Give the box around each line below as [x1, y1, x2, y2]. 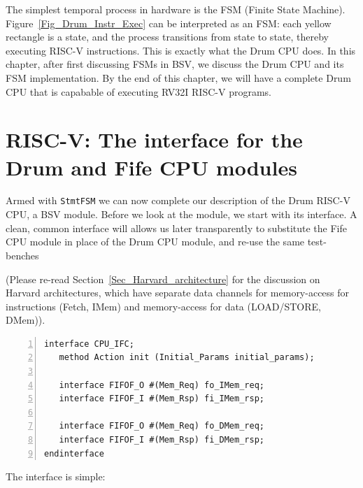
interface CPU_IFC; [44, 338, 134, 349]
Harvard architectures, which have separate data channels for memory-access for [6, 285, 350, 300]
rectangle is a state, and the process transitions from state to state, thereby [6, 29, 329, 44]
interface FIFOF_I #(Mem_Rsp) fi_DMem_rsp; [59, 435, 264, 445]
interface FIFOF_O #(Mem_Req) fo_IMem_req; [59, 380, 264, 390]
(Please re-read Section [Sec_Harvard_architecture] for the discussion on [6, 271, 320, 286]
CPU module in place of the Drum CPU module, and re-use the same [6, 234, 305, 249]
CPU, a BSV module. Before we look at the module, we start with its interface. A [6, 207, 357, 222]
